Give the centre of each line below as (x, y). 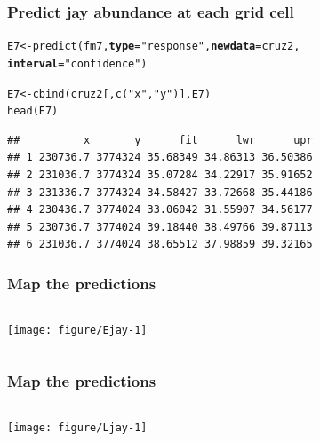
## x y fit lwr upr (160, 140)
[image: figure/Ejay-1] (77, 331)
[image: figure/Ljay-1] (77, 428)
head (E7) (33, 111)
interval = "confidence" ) (77, 63)
